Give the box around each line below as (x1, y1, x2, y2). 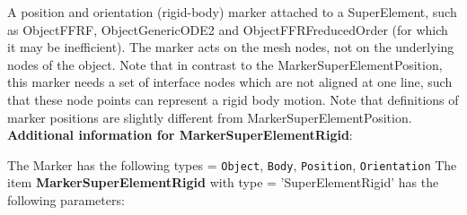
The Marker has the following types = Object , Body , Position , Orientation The (7, 155, 457, 174)
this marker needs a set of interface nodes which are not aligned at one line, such (7, 73, 453, 91)
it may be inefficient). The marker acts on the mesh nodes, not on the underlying (7, 38, 454, 56)
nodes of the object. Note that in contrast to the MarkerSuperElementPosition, (7, 55, 443, 73)
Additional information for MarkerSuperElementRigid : (7, 125, 353, 144)
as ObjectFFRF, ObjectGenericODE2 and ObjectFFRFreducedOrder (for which (7, 20, 448, 39)
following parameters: (7, 191, 125, 209)
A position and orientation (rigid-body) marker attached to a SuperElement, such (7, 3, 457, 21)
